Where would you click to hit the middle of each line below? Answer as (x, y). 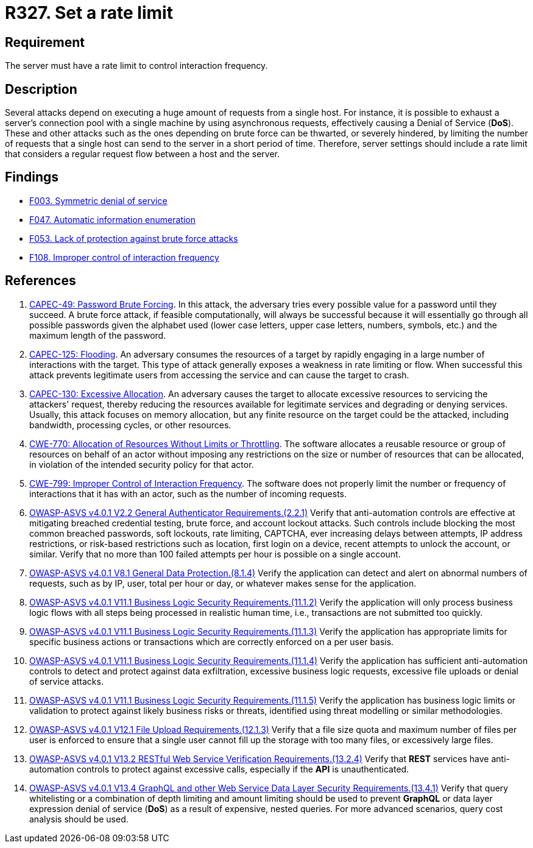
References (41, 281)
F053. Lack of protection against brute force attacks (134, 238)
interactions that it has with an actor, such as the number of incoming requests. (188, 493)
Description (41, 89)
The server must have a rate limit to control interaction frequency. (136, 66)
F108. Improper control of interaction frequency (124, 257)
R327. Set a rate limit (89, 13)
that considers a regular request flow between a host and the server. (143, 154)
